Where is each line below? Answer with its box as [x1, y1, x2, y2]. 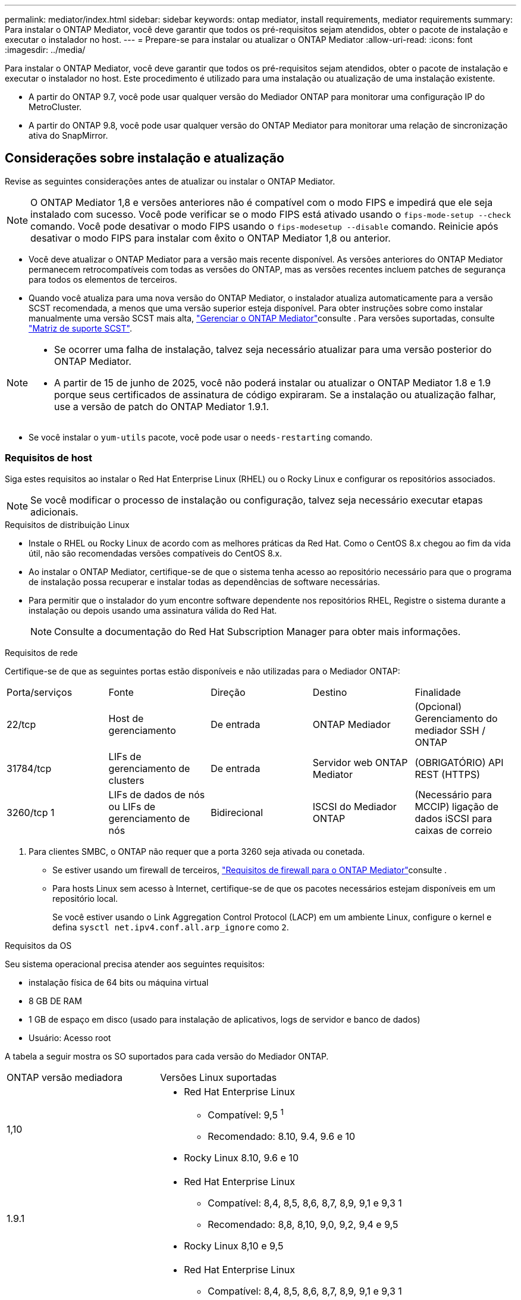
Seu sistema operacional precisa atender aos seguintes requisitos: [5, 958, 265, 969]
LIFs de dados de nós [108, 788, 205, 801]
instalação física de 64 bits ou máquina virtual [29, 977, 209, 987]
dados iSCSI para [415, 812, 492, 824]
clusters [108, 774, 145, 786]
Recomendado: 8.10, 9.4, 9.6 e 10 [208, 1130, 356, 1142]
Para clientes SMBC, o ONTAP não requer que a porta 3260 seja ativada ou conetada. [29, 846, 365, 857]
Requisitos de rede [5, 647, 78, 658]
